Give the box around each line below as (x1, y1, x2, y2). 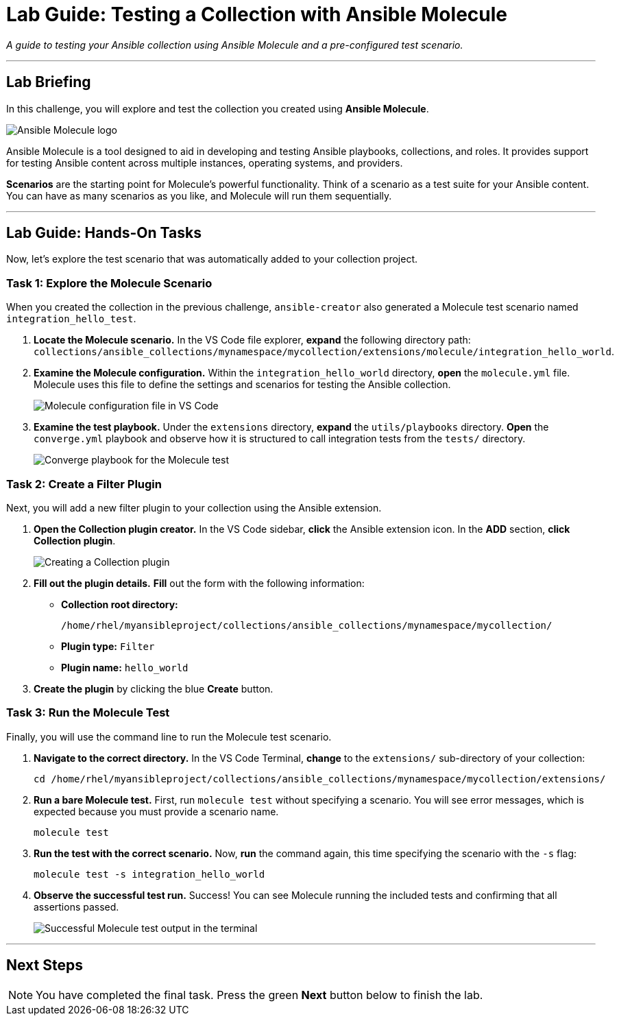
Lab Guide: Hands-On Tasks (6, 224, 202, 242)
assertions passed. (34, 900, 119, 913)
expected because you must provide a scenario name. (34, 805, 279, 817)
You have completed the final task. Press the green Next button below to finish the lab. (36, 987, 483, 1002)
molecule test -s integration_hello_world (34, 868, 265, 880)
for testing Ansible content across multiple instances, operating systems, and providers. (6, 156, 403, 169)
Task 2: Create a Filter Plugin (6, 477, 162, 491)
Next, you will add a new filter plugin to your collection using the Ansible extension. (6, 501, 382, 514)
